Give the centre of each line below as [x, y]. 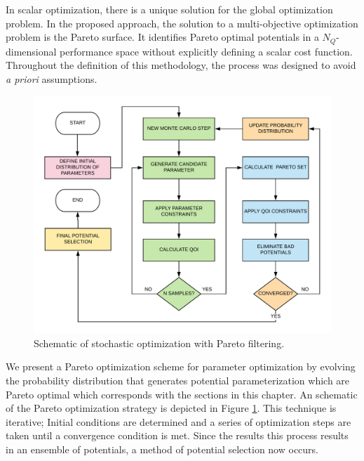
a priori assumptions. [52, 78]
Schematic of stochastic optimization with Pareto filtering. [159, 343]
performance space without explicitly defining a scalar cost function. [206, 51]
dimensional [31, 51]
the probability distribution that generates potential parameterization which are [178, 381]
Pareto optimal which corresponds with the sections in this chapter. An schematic [182, 394]
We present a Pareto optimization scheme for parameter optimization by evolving [181, 366]
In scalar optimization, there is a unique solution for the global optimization [169, 9]
